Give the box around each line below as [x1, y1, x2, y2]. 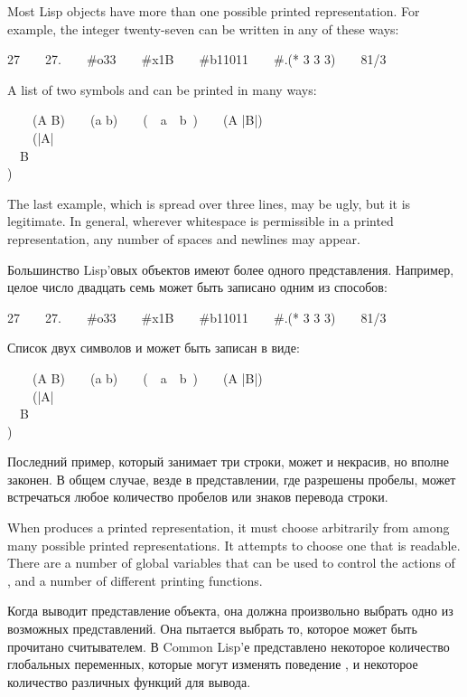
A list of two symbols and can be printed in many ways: [7, 80, 317, 99]
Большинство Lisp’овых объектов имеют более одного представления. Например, [7, 259, 454, 278]
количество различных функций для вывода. [7, 672, 251, 691]
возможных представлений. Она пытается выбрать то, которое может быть [7, 619, 417, 638]
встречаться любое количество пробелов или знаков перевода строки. [7, 487, 388, 506]
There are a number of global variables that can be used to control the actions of [7, 553, 455, 572]
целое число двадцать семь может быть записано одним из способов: [7, 278, 388, 297]
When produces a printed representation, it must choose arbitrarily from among [7, 518, 450, 537]
